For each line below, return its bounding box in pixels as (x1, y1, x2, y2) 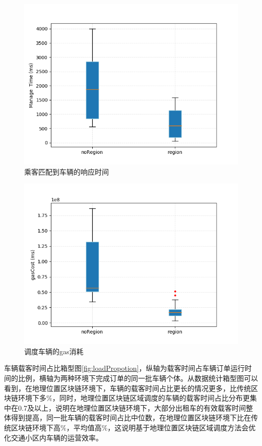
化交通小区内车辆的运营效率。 (4, 432, 103, 442)
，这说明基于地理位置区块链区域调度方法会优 (107, 422, 256, 432)
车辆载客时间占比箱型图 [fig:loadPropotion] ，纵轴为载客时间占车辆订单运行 (4, 363, 245, 373)
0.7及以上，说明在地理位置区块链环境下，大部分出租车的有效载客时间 (18, 402, 246, 413)
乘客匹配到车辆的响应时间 (24, 166, 109, 177)
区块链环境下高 (11, 422, 60, 432)
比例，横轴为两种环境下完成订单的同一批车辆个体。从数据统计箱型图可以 (18, 372, 258, 383)
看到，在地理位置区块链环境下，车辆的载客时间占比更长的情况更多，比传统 (4, 382, 251, 393)
